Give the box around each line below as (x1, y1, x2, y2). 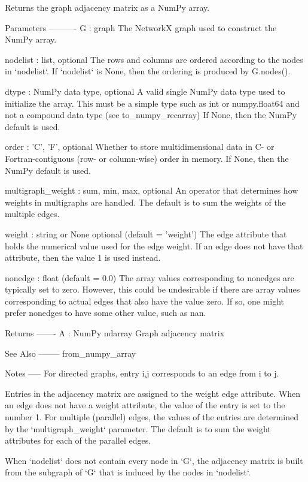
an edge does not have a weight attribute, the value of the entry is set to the (5, 399, 285, 411)
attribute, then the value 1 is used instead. (5, 251, 161, 264)
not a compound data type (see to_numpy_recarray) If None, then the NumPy (5, 109, 297, 121)
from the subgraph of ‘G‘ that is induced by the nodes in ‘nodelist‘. (5, 466, 251, 478)
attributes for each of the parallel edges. (5, 434, 151, 447)
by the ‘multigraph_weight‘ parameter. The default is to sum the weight (5, 422, 271, 435)
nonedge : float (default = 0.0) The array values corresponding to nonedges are (5, 271, 294, 284)
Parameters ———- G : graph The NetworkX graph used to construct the (5, 21, 277, 34)
